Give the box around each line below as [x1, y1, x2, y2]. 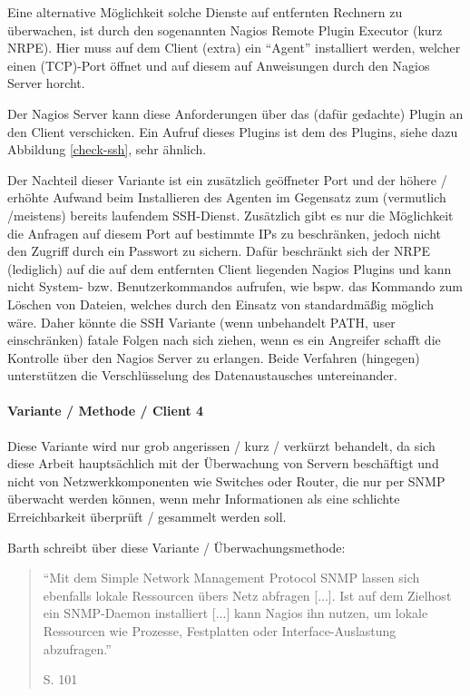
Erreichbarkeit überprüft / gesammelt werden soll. [7, 507, 287, 526]
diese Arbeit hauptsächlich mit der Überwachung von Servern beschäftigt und [7, 454, 439, 473]
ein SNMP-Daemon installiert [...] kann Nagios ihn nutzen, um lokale [43, 603, 428, 622]
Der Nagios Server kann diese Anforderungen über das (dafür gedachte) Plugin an [7, 103, 464, 123]
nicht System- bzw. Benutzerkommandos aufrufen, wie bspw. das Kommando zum [7, 277, 463, 296]
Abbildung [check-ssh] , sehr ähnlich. [7, 140, 207, 159]
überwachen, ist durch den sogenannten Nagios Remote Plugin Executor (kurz [7, 20, 443, 39]
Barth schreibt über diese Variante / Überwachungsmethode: [7, 537, 346, 556]
